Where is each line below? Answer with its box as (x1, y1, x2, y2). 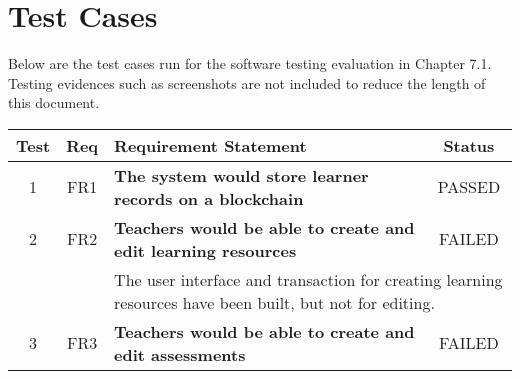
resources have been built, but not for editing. (114, 290, 435, 314)
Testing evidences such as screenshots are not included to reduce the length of (8, 72, 486, 93)
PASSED (437, 175, 501, 199)
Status (443, 133, 495, 157)
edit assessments (114, 342, 246, 366)
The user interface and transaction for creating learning (114, 267, 503, 291)
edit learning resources (114, 238, 297, 262)
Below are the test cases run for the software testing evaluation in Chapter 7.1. (8, 53, 492, 74)
